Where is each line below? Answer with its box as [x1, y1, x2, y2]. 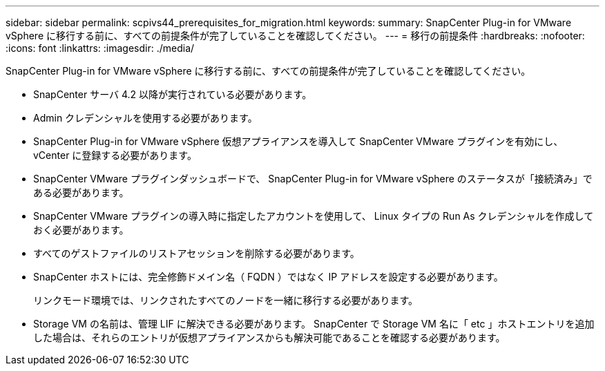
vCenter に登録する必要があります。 [33, 149, 197, 161]
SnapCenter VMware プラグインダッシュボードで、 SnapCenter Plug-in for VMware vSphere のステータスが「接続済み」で [33, 173, 593, 184]
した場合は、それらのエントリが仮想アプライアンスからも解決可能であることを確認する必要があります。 [33, 332, 506, 343]
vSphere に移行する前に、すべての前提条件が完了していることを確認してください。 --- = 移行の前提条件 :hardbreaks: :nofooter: [6, 30, 585, 41]
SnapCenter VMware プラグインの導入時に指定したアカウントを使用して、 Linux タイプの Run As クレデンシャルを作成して [33, 210, 594, 222]
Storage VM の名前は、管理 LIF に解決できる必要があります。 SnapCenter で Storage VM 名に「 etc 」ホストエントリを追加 [33, 318, 595, 330]
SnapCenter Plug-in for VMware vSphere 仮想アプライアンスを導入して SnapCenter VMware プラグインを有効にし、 [33, 135, 564, 147]
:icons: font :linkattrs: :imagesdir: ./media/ [6, 42, 195, 54]
